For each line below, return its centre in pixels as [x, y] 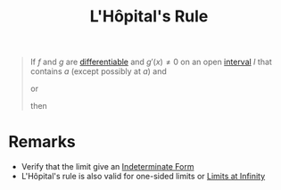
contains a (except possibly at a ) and [98, 71]
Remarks [42, 142]
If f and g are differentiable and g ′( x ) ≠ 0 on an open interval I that [151, 62]
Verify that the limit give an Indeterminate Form [107, 167]
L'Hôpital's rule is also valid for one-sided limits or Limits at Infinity [143, 177]
